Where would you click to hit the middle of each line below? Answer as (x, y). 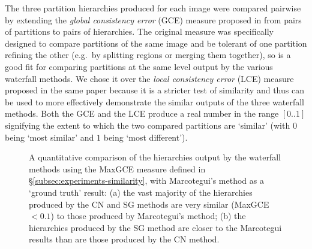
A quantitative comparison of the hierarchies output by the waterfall (155, 157)
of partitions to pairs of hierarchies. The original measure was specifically (139, 31)
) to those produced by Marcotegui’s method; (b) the (148, 216)
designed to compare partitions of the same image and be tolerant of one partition (156, 43)
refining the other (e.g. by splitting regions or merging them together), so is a (148, 55)
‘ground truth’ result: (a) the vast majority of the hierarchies (141, 192)
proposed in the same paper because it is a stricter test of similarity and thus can (154, 90)
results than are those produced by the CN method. (124, 239)
